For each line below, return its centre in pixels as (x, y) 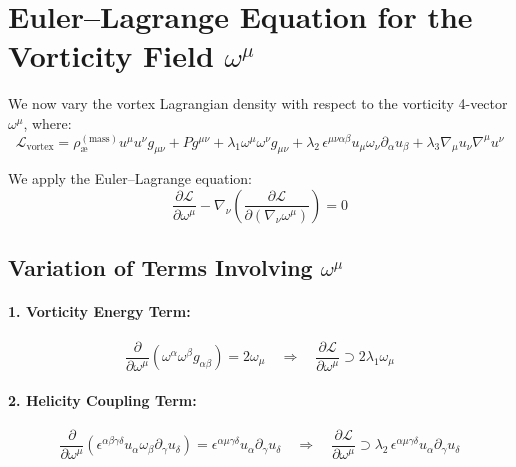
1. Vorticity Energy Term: (99, 311)
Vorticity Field (111, 55)
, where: (47, 122)
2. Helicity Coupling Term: (102, 399)
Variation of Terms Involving (160, 267)
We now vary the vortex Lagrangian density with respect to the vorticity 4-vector (258, 103)
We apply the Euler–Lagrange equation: (130, 178)
